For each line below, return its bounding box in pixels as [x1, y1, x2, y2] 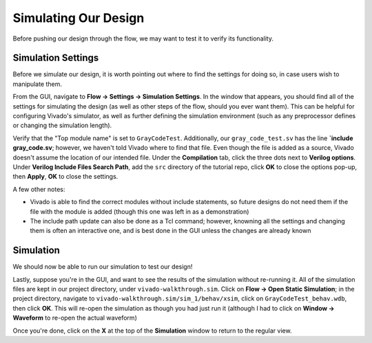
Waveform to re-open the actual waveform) [12, 313, 137, 322]
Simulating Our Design [12, 10, 145, 25]
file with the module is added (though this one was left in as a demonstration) [30, 207, 249, 216]
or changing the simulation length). [12, 121, 112, 130]
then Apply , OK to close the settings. [12, 173, 118, 181]
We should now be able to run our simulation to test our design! [12, 263, 193, 271]
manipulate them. [12, 80, 62, 88]
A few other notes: [12, 185, 65, 193]
